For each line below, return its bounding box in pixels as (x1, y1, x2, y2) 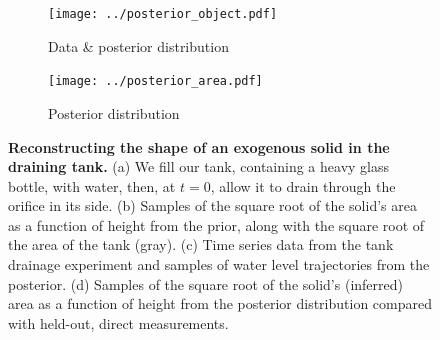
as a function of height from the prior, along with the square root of (8, 214, 425, 235)
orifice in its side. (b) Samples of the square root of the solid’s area (8, 195, 417, 216)
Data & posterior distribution (48, 35, 229, 56)
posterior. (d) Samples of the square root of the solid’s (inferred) (8, 273, 403, 294)
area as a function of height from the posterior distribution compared (8, 293, 433, 314)
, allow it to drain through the (210, 175, 396, 196)
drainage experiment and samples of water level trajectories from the (8, 254, 430, 275)
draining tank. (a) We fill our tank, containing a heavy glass (8, 156, 390, 177)
